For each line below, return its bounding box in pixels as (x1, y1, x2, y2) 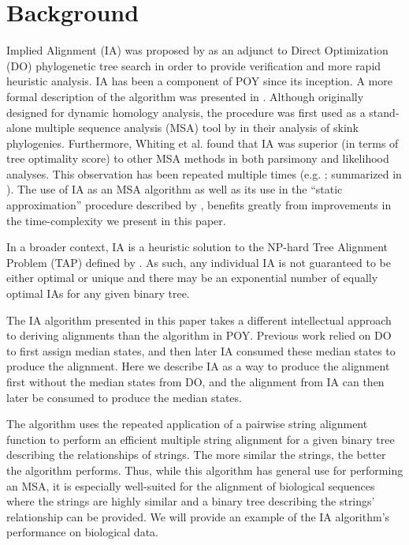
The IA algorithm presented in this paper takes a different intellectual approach (6, 311, 392, 328)
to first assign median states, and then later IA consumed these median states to (6, 342, 396, 359)
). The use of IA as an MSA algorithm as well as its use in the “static (6, 181, 343, 197)
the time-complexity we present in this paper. (6, 212, 226, 228)
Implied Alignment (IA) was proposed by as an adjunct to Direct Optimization (6, 42, 389, 58)
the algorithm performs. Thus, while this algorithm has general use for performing (6, 461, 403, 478)
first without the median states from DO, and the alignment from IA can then (6, 374, 385, 389)
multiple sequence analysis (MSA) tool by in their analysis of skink (35, 119, 359, 136)
